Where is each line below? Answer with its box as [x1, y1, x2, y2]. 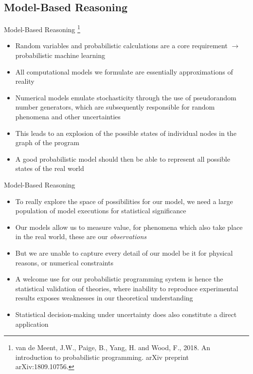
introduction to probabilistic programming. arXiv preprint [15, 352, 189, 362]
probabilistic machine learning [15, 50, 105, 60]
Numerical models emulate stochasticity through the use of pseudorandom [15, 92, 236, 102]
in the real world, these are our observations [15, 231, 147, 242]
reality [15, 76, 35, 86]
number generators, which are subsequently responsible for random [15, 102, 215, 112]
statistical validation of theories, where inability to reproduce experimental [15, 283, 238, 293]
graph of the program [15, 137, 79, 148]
